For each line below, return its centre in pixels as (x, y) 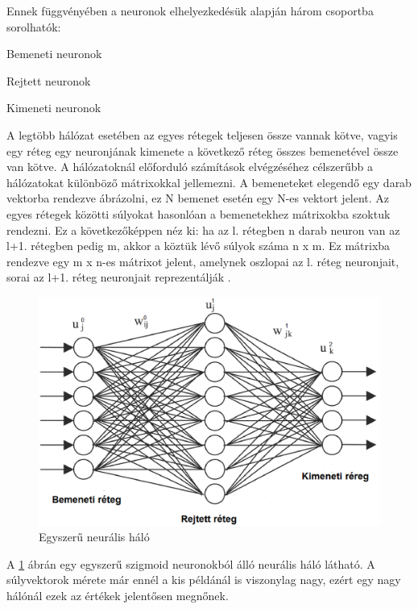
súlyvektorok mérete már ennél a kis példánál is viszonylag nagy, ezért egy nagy (204, 580)
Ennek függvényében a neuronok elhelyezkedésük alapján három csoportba (190, 10)
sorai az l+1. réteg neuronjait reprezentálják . (119, 277)
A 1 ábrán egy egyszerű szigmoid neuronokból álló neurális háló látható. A (191, 563)
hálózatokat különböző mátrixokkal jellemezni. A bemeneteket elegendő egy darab (209, 182)
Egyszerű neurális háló (94, 537)
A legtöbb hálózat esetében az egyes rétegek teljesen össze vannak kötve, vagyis (202, 134)
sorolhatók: (34, 26)
